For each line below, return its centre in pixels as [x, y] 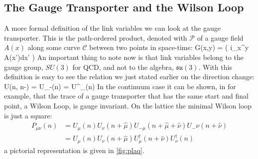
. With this [215, 67]
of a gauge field [220, 37]
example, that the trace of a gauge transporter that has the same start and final [126, 96]
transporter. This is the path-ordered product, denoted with [96, 37]
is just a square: [28, 115]
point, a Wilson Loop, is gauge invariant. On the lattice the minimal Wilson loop [128, 105]
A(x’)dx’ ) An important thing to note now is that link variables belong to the [124, 57]
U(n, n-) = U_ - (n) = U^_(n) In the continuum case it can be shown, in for [120, 86]
